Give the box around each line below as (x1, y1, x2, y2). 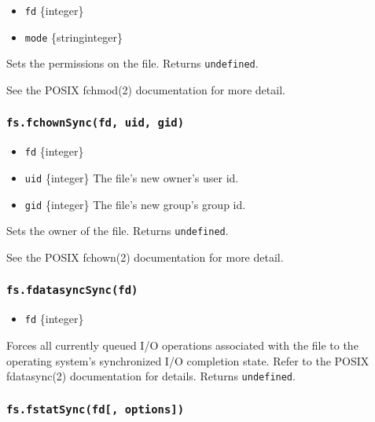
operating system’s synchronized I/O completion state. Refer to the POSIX (6, 352, 369, 369)
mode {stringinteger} (24, 28, 123, 45)
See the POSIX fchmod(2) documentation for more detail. (6, 81, 285, 97)
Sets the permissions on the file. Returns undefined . (6, 55, 259, 72)
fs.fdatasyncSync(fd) (6, 284, 138, 297)
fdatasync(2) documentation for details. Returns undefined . (6, 368, 296, 384)
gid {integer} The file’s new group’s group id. (24, 196, 246, 212)
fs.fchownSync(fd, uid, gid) (6, 116, 185, 130)
